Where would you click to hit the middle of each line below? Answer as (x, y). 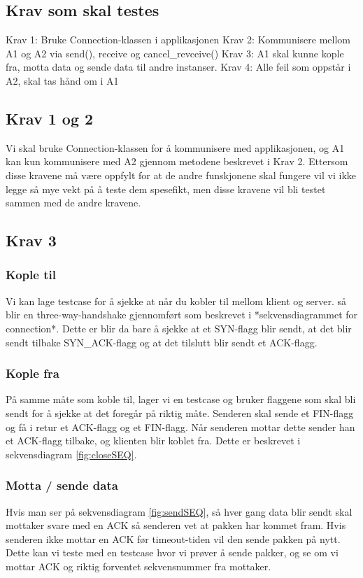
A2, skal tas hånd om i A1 (62, 80)
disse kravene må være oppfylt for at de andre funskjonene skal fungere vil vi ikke (181, 175)
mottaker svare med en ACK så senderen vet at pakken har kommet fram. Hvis (176, 525)
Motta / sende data (62, 485)
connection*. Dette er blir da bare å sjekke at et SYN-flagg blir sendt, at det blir (179, 328)
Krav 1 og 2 (50, 118)
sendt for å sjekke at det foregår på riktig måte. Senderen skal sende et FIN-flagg (180, 413)
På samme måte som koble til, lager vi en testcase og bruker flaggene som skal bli (181, 399)
